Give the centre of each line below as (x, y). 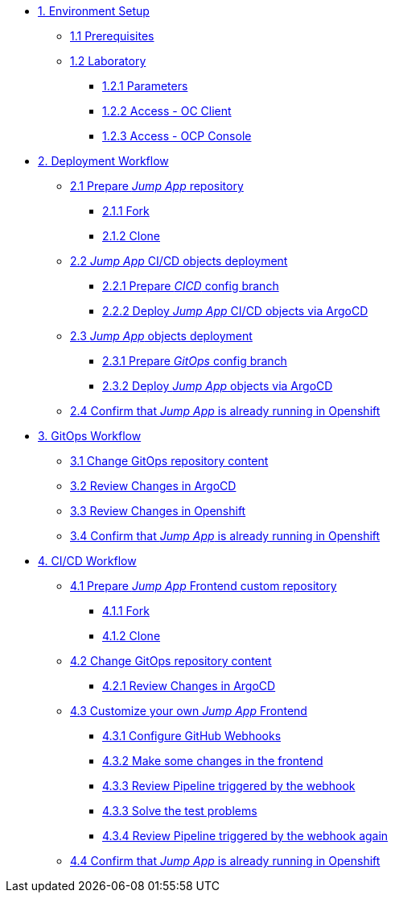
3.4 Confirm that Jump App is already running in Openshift (225, 536)
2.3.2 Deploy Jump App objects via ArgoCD (218, 386)
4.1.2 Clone (132, 636)
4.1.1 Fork (126, 611)
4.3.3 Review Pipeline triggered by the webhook (229, 786)
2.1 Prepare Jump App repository (157, 186)
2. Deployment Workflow (103, 161)
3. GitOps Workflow (90, 436)
